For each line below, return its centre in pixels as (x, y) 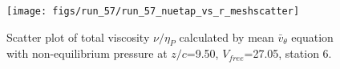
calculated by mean (227, 37)
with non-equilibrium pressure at (87, 53)
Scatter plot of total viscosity (78, 37)
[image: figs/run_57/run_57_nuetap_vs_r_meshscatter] (153, 11)
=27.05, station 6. (288, 53)
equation (312, 37)
